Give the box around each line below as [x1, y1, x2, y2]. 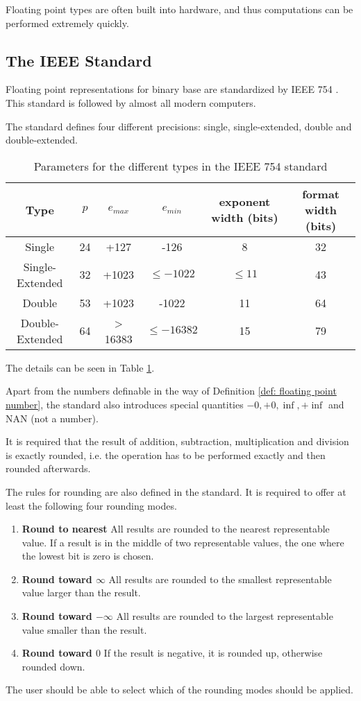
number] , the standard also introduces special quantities [6, 397, 244, 411]
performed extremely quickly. [6, 15, 129, 30]
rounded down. [22, 659, 85, 673]
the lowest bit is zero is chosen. [22, 548, 154, 563]
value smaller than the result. [22, 622, 147, 637]
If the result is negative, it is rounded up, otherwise [103, 646, 323, 660]
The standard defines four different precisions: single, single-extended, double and [6, 119, 352, 133]
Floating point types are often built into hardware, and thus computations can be [6, 2, 353, 16]
